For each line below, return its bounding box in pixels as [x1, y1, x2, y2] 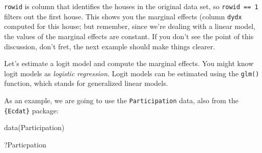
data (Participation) [4, 122, 65, 133]
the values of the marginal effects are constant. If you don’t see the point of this [4, 30, 254, 41]
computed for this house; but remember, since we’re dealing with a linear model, [4, 21, 256, 32]
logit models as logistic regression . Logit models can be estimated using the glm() [4, 68, 259, 78]
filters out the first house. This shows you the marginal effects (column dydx [4, 11, 242, 21]
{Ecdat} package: [4, 105, 59, 115]
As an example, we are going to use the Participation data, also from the [4, 95, 239, 105]
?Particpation [4, 139, 46, 149]
